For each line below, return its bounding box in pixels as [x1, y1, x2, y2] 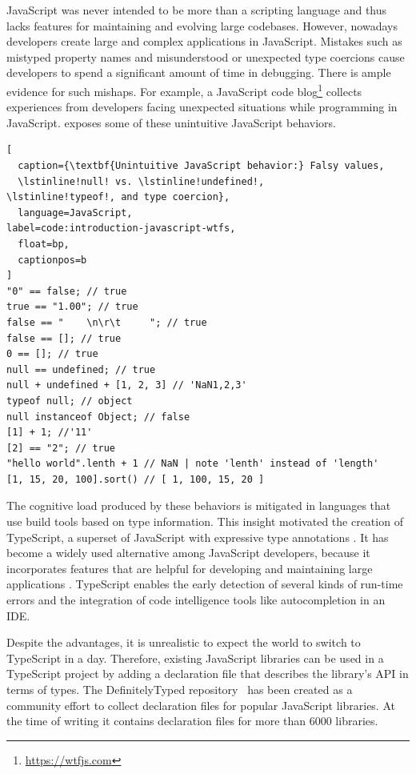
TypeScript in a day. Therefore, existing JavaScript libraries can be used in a [6, 649, 384, 666]
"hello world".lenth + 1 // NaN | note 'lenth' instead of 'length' [6, 458, 379, 470]
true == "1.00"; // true [6, 301, 138, 313]
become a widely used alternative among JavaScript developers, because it [6, 544, 370, 561]
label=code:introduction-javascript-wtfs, [6, 223, 236, 235]
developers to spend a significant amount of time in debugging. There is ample [6, 64, 391, 81]
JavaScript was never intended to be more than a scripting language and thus [6, 2, 387, 18]
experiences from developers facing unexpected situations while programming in [6, 98, 398, 115]
